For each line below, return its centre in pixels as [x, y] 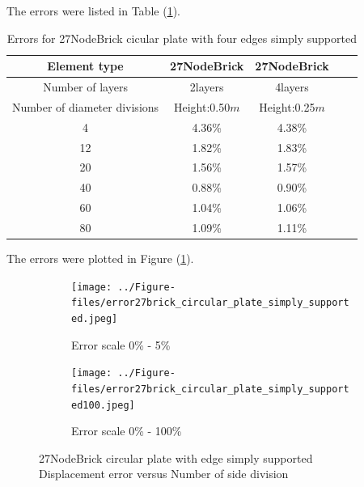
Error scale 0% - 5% [121, 344]
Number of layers [85, 87]
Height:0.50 [202, 106]
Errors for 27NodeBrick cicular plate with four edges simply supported [182, 38]
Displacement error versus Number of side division [164, 474]
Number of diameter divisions [86, 106]
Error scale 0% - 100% [127, 431]
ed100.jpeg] [103, 405]
